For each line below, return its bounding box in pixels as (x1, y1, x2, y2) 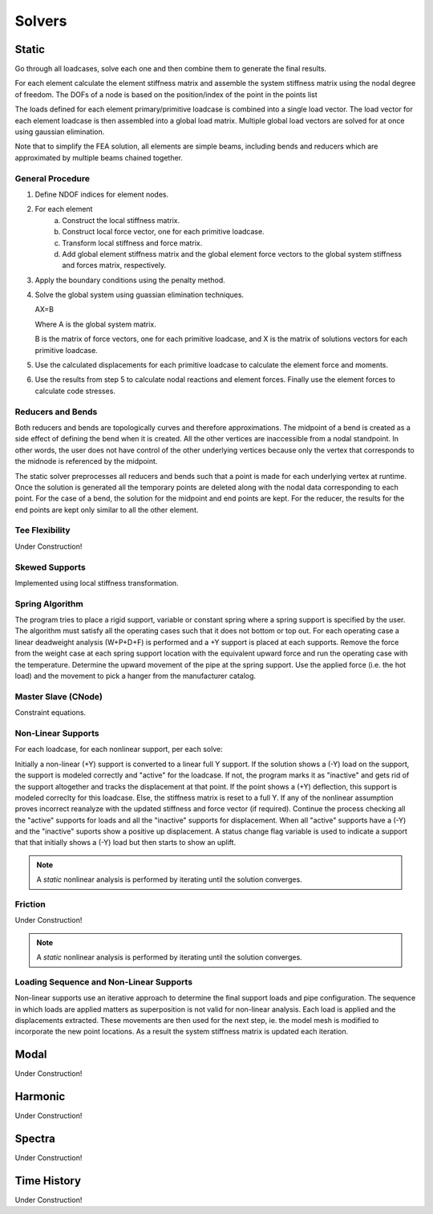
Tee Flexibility (14, 525, 71, 536)
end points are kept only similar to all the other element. (14, 505, 199, 514)
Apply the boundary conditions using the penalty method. (34, 275, 226, 285)
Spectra (14, 1132, 56, 1146)
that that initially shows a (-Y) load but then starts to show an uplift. (14, 838, 237, 847)
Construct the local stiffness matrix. (62, 215, 180, 225)
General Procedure (14, 173, 90, 184)
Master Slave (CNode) (14, 691, 103, 702)
